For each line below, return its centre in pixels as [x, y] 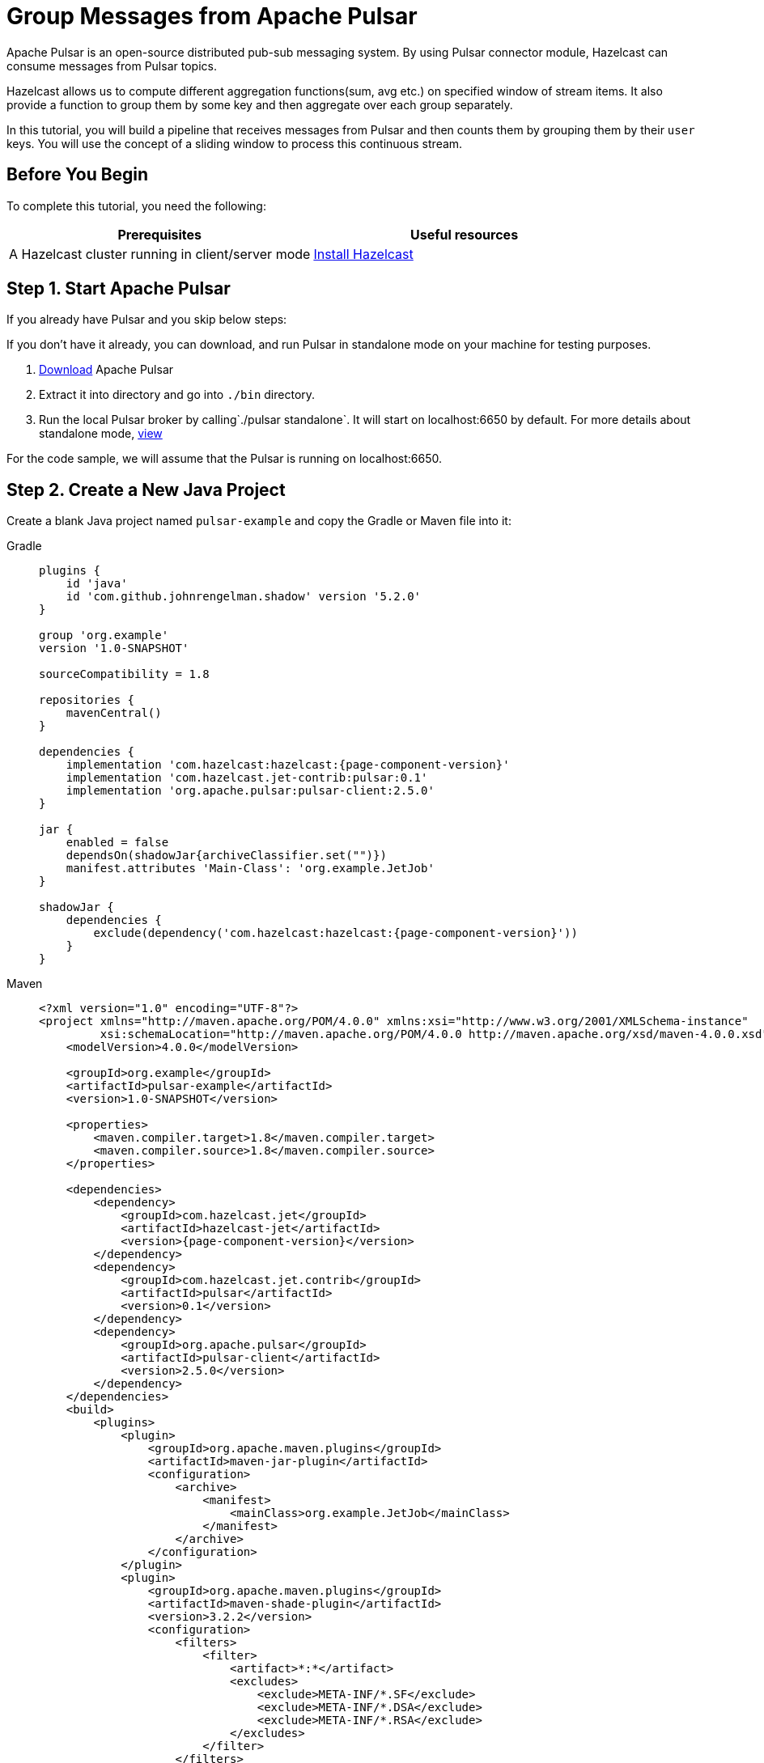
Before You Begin [78, 175]
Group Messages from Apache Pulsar [212, 16]
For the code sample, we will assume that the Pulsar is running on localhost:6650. [224, 459]
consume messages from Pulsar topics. [112, 66]
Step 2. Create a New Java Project [146, 489]
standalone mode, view [101, 434]
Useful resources [465, 234]
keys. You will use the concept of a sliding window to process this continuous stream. [235, 143]
